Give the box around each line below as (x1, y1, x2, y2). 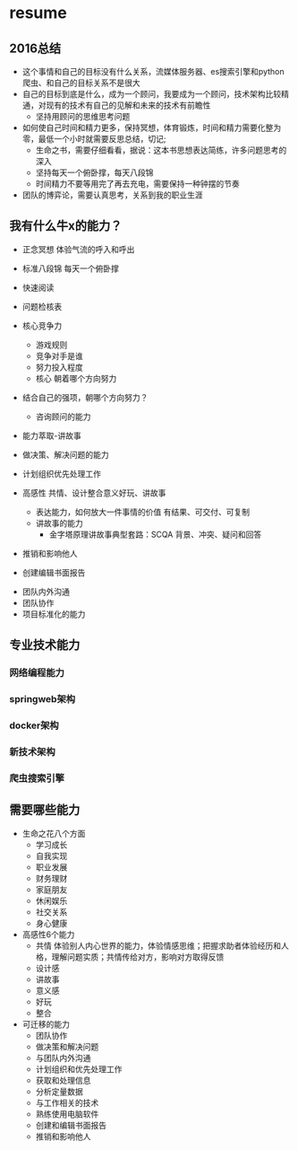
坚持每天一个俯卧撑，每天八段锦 (35, 167, 154, 178)
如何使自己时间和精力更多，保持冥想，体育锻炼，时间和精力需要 (21, 122, 258, 133)
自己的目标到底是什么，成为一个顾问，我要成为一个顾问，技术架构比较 (21, 89, 282, 99)
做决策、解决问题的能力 (21, 449, 109, 460)
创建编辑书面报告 (21, 566, 86, 577)
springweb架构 (9, 693, 76, 706)
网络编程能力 (9, 667, 65, 680)
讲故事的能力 (35, 517, 83, 528)
